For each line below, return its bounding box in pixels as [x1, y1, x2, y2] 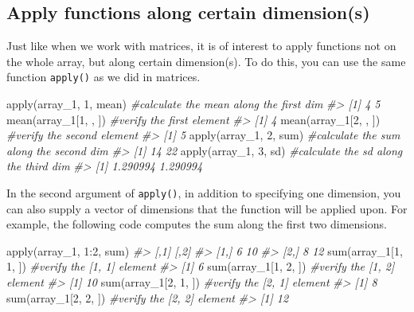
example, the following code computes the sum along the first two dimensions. [6, 216, 387, 232]
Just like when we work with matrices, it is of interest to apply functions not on [6, 37, 396, 54]
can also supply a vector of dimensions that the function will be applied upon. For [6, 200, 408, 216]
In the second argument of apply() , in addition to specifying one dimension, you [6, 185, 401, 201]
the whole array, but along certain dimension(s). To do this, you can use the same [6, 53, 406, 69]
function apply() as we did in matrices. [6, 68, 201, 85]
